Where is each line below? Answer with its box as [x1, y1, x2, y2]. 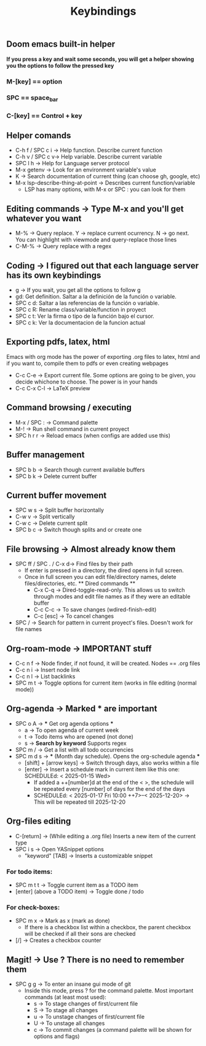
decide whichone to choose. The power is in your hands [15, 378, 158, 385]
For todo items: [6, 867, 53, 876]
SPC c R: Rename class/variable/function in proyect [15, 306, 146, 313]
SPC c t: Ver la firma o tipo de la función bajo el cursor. [15, 312, 155, 320]
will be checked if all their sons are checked [24, 930, 136, 938]
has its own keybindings [6, 270, 101, 280]
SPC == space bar [6, 93, 58, 103]
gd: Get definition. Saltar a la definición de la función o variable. [15, 293, 177, 301]
